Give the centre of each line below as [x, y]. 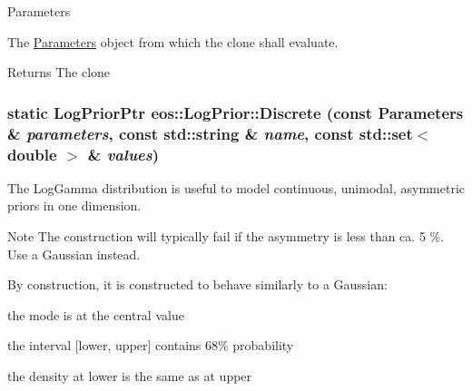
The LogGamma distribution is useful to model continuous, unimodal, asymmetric [236, 187]
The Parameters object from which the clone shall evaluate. [173, 41]
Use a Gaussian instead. [74, 254]
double [32, 154]
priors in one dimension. [74, 205]
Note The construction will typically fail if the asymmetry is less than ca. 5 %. [226, 236]
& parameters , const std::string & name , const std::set [210, 133]
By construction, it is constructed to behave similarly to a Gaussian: [197, 284]
